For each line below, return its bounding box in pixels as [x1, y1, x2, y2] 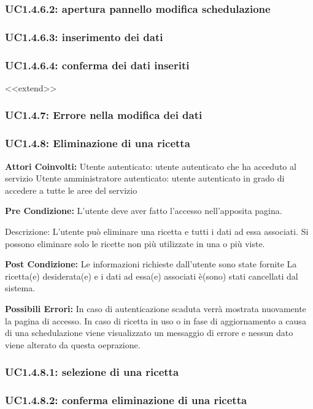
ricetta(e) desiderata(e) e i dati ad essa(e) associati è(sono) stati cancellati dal [5, 269, 298, 282]
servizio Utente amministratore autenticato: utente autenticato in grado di [5, 172, 285, 185]
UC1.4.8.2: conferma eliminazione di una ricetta [5, 392, 247, 408]
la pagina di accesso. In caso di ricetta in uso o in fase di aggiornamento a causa [5, 314, 306, 327]
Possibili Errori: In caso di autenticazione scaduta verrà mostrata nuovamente [5, 302, 306, 315]
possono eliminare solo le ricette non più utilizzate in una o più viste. [5, 237, 265, 250]
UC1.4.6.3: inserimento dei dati [5, 29, 163, 44]
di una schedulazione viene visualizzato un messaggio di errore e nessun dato [5, 326, 293, 339]
